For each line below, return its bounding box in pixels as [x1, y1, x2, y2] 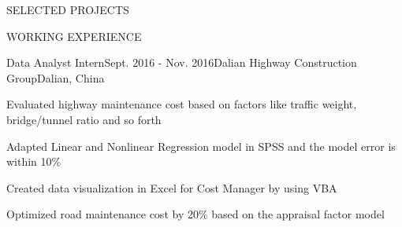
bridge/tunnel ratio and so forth [6, 111, 162, 127]
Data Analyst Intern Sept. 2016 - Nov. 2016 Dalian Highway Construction [6, 54, 357, 71]
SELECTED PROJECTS [6, 2, 129, 17]
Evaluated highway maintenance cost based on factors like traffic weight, [6, 96, 357, 112]
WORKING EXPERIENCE [6, 27, 142, 44]
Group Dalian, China [6, 69, 105, 86]
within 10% [6, 153, 61, 170]
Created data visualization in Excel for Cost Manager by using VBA [6, 179, 337, 196]
